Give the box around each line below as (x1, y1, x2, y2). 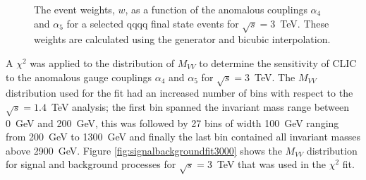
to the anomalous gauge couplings (6, 69, 152, 84)
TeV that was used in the (216, 157, 327, 172)
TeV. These (280, 16, 329, 30)
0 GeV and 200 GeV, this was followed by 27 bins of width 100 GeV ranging (6, 115, 339, 130)
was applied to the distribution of (30, 55, 175, 70)
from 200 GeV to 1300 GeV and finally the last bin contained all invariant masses (6, 129, 361, 144)
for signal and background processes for (6, 157, 176, 172)
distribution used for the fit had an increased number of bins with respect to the (6, 85, 353, 100)
